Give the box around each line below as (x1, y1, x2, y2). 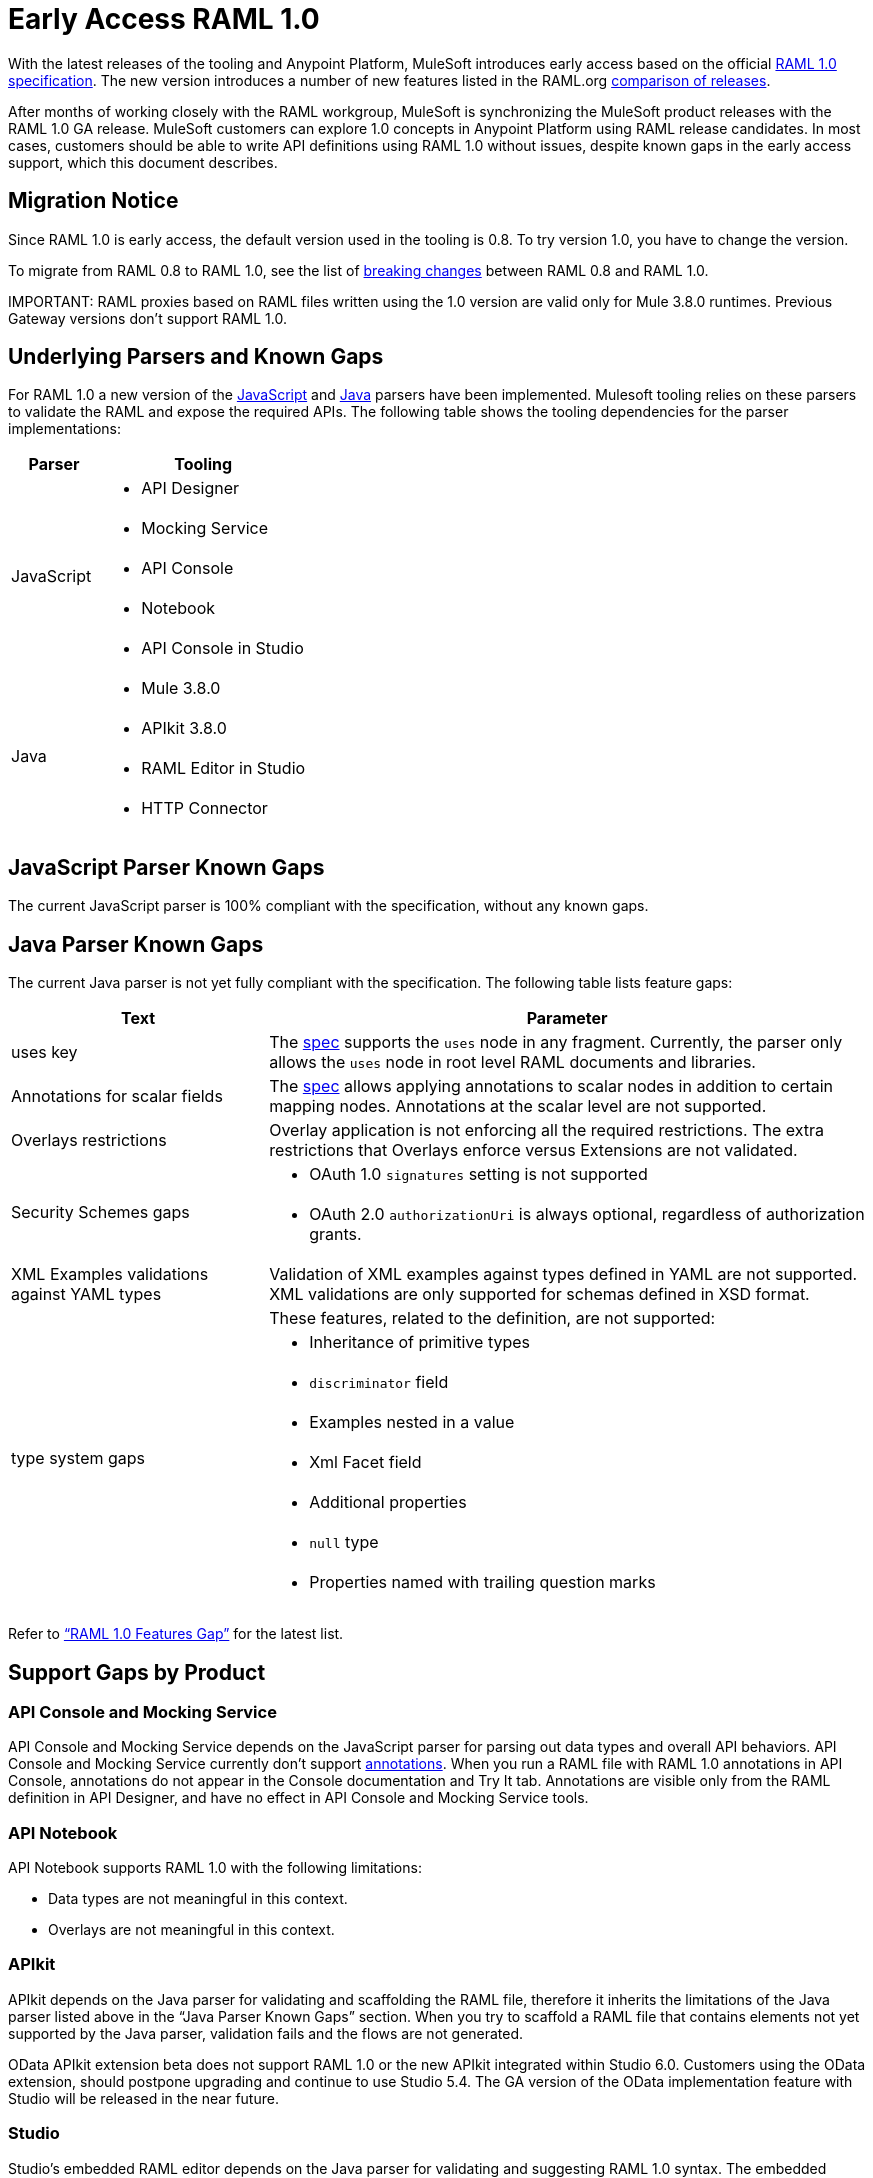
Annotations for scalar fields (11, 1086, 223, 1107)
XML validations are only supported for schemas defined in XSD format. (269, 1284, 810, 1305)
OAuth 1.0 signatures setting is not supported (309, 1164, 648, 1185)
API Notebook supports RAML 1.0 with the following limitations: (8, 1859, 422, 1877)
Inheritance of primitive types (309, 1332, 530, 1353)
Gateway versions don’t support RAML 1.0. (8, 309, 287, 327)
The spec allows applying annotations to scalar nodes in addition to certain (269, 1076, 834, 1097)
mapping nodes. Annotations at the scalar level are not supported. (269, 1096, 767, 1117)
